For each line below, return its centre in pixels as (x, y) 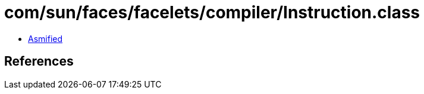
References (39, 61)
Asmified (45, 38)
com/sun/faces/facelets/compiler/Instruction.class (212, 12)
